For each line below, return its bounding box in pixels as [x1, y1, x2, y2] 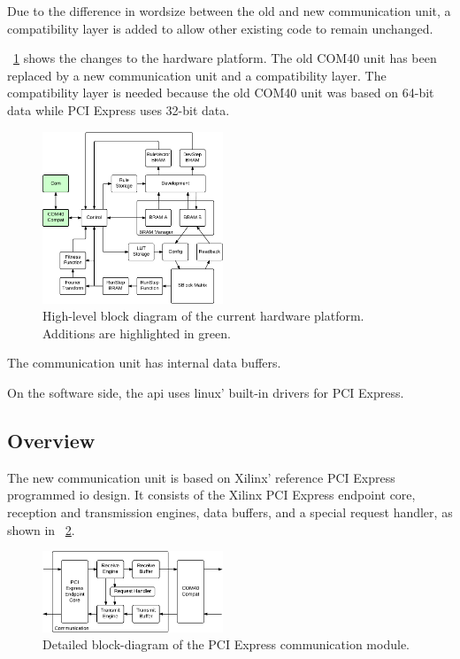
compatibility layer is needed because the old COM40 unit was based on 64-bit [7, 83, 434, 102]
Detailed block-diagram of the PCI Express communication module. [42, 635, 410, 654]
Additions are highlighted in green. [42, 323, 231, 342]
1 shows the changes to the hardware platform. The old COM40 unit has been [13, 49, 437, 67]
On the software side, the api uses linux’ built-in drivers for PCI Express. [7, 383, 404, 401]
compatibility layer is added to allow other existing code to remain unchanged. [7, 19, 433, 37]
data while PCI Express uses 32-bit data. [7, 100, 230, 119]
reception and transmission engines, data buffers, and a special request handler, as [7, 502, 453, 521]
